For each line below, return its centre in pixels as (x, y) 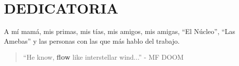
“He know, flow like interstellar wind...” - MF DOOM (103, 57)
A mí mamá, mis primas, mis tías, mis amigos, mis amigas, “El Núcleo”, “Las (120, 31)
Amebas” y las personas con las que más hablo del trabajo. (92, 41)
